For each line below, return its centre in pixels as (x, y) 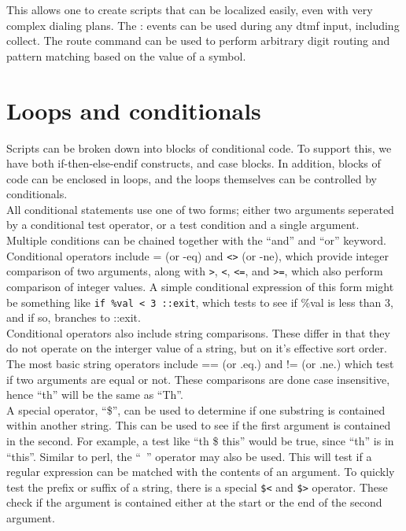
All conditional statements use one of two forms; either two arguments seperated (200, 209)
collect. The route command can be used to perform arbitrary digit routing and (198, 41)
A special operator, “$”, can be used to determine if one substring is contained (196, 409)
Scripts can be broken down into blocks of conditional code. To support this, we (199, 147)
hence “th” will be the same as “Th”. (95, 395)
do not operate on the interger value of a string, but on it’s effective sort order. (197, 348)
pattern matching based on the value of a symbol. (126, 55)
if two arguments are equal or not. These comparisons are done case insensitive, (198, 379)
